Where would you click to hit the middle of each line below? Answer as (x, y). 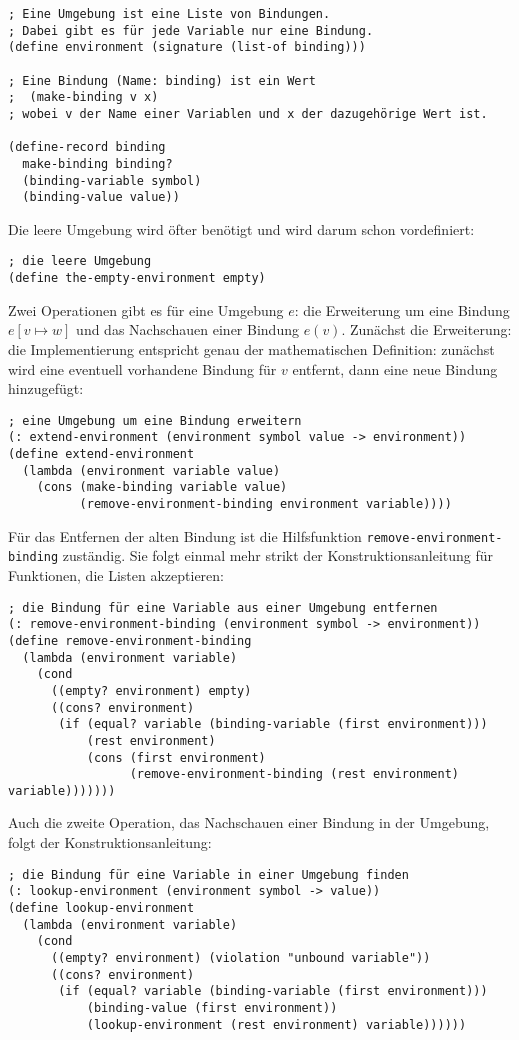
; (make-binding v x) (83, 97)
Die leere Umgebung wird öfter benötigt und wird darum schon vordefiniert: (241, 228)
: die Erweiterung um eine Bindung (402, 309)
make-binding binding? (97, 163)
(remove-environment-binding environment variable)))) (265, 504)
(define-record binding (87, 147)
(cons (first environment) (176, 757)
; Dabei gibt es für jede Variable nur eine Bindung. (191, 30)
